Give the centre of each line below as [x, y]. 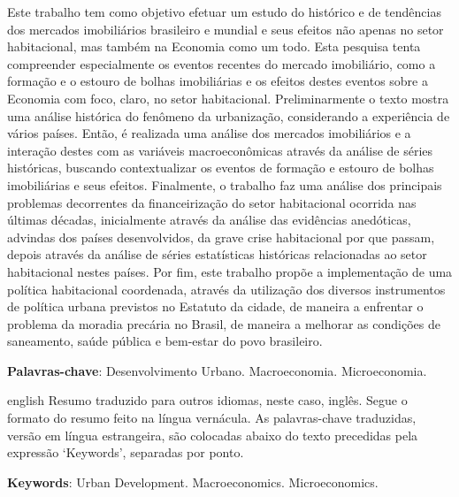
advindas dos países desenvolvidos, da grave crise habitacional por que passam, [221, 237]
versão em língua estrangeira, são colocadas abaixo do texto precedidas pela [213, 435]
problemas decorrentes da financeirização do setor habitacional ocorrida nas [212, 202]
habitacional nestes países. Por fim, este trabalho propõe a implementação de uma [230, 271]
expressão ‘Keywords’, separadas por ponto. [126, 452]
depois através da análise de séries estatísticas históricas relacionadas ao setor [217, 254]
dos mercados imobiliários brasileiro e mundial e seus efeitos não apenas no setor [226, 29]
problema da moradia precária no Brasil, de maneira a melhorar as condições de [224, 323]
